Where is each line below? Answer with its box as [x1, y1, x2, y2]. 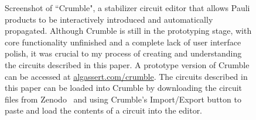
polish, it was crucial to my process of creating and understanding [5, 47, 242, 59]
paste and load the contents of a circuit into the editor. [5, 104, 203, 117]
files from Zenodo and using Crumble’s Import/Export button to [5, 93, 241, 105]
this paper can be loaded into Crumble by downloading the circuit [5, 82, 243, 94]
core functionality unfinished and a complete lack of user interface [5, 36, 241, 48]
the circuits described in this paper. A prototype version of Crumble [5, 58, 250, 70]
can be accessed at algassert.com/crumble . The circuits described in [5, 70, 248, 82]
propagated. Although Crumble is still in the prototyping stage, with [5, 24, 252, 37]
